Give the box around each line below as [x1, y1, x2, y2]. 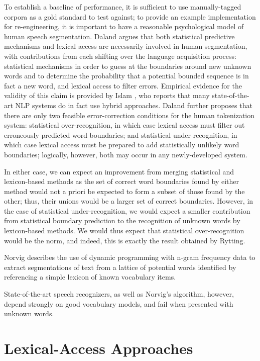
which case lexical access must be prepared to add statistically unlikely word [4, 139, 239, 150]
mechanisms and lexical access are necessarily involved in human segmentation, [4, 41, 247, 51]
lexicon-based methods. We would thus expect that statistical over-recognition [4, 225, 244, 236]
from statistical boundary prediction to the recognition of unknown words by [4, 215, 240, 226]
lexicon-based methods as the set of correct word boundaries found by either [4, 176, 239, 187]
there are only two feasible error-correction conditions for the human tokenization [4, 110, 255, 120]
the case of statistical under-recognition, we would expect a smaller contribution [4, 205, 250, 216]
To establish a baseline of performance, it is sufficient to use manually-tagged [4, 2, 241, 12]
